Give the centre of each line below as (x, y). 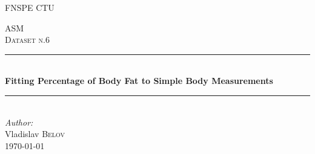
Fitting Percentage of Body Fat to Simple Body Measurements (139, 81)
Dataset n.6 (27, 40)
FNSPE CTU (30, 7)
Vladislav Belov (35, 134)
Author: (19, 122)
